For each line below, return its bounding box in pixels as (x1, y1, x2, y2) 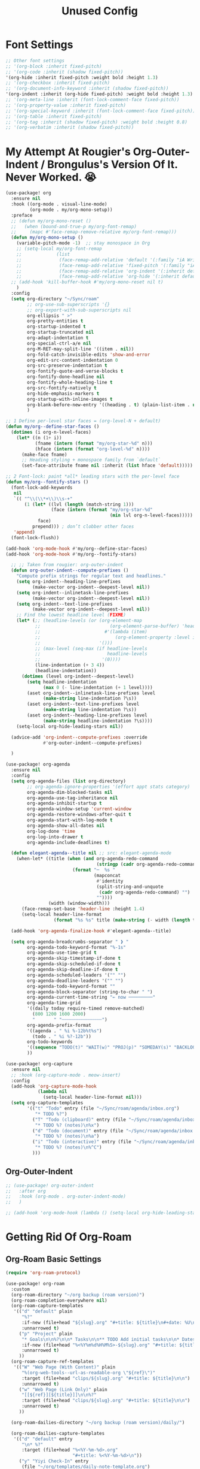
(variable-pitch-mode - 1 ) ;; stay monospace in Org (16, 240, 150, 246)
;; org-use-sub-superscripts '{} (27, 301, 110, 307)
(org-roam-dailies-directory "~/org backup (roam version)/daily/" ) (11, 1419, 185, 1425)
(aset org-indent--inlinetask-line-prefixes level (27, 690, 156, 696)
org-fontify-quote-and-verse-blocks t (27, 368, 124, 374)
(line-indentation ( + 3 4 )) (35, 662, 105, 669)
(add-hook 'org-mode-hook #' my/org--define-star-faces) (5, 545, 147, 552)
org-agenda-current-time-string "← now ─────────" (27, 995, 156, 1001)
